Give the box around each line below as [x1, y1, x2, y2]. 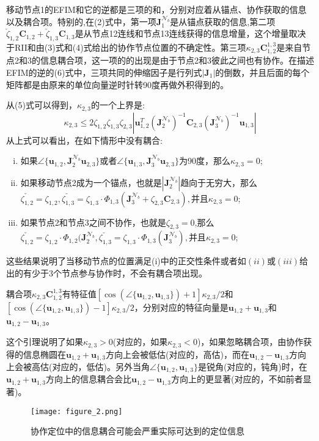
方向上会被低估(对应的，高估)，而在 [106, 347, 249, 360]
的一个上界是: [90, 98, 145, 111]
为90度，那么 [178, 154, 230, 167]
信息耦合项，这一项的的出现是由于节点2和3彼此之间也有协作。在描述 [40, 54, 314, 67]
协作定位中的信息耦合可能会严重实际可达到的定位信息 [31, 424, 244, 437]
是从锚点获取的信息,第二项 [170, 15, 276, 28]
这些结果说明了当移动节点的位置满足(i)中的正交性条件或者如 [6, 254, 246, 267]
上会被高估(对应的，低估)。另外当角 [6, 360, 150, 373]
